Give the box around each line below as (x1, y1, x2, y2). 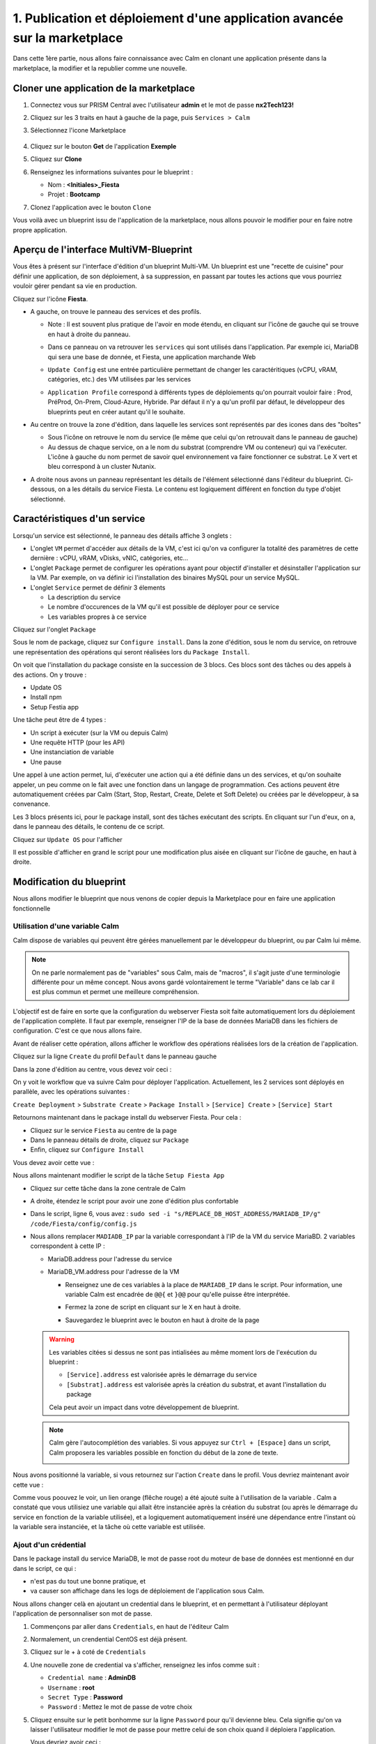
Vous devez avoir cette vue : (13, 1158, 95, 1166)
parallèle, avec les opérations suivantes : (13, 1088, 130, 1096)
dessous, (30, 485, 57, 493)
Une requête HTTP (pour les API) (30, 738, 125, 746)
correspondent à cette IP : (30, 1242, 105, 1250)
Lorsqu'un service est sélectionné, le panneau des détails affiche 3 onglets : (13, 531, 233, 540)
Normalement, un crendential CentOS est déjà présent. (30, 1634, 188, 1643)
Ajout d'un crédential (13, 1540, 86, 1549)
